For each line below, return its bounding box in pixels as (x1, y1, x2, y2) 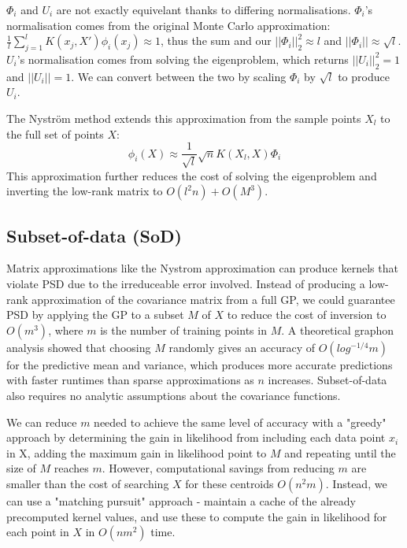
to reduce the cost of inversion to (227, 306, 387, 323)
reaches (54, 460, 89, 476)
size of (6, 460, 36, 476)
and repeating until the (284, 444, 396, 461)
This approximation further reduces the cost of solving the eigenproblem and (6, 167, 377, 183)
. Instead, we (325, 475, 387, 491)
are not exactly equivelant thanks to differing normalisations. (56, 2, 351, 17)
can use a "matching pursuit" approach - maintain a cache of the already (6, 492, 356, 509)
